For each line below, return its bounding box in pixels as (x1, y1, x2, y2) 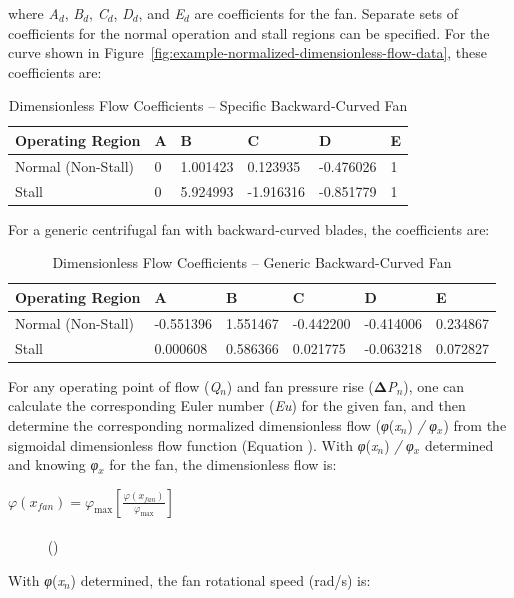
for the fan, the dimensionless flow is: (109, 454, 337, 475)
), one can (403, 375, 465, 396)
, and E (138, 3, 184, 23)
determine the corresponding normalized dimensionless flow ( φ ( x (8, 414, 401, 435)
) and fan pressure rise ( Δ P (226, 375, 397, 396)
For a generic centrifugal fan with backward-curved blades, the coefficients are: (8, 218, 490, 239)
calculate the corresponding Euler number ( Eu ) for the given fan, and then (8, 395, 466, 416)
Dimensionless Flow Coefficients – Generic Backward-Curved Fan (52, 252, 452, 273)
